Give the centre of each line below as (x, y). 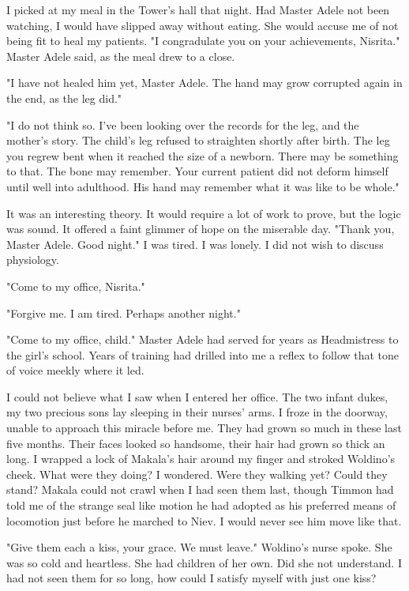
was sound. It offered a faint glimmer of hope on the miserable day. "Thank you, (201, 229)
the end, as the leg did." (64, 98)
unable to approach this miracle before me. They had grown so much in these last (204, 428)
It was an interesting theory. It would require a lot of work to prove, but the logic (204, 213)
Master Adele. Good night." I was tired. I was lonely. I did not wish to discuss (195, 244)
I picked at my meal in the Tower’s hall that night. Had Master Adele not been (198, 9)
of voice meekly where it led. (75, 370)
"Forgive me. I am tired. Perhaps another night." (124, 312)
